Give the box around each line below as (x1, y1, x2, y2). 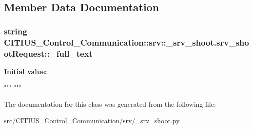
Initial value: (4, 66, 47, 76)
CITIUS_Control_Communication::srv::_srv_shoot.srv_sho (4, 36, 249, 48)
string (4, 25, 27, 37)
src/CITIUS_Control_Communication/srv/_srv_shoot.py (4, 115, 180, 125)
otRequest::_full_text (4, 47, 93, 59)
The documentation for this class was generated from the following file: (4, 99, 216, 109)
